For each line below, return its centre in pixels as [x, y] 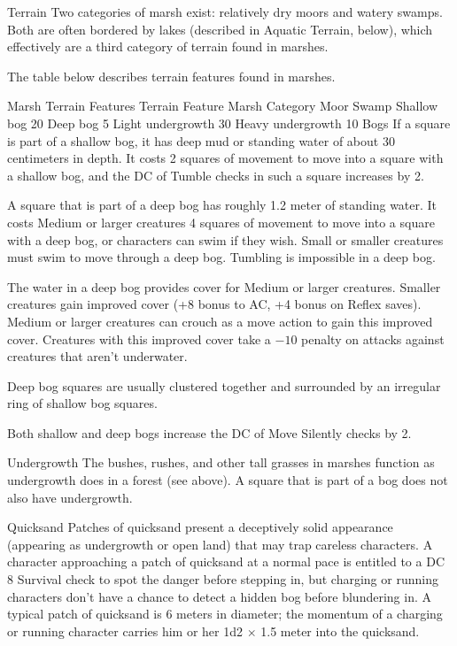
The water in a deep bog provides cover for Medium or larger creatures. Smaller [224, 286]
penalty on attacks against [373, 338]
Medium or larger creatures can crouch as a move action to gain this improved [220, 321]
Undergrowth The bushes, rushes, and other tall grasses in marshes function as [221, 462]
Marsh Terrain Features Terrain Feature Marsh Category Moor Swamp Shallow [222, 106]
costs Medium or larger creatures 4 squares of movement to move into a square [221, 222]
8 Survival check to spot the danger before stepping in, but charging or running [223, 579]
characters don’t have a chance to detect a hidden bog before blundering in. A [219, 596]
